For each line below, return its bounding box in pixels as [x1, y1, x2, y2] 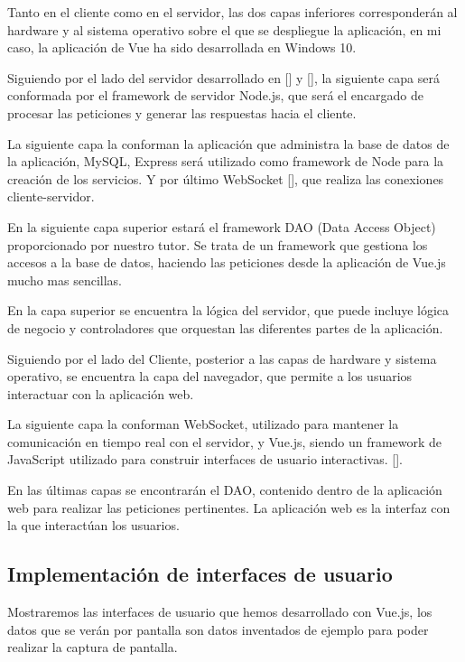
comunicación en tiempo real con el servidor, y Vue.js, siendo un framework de [7, 432, 442, 451]
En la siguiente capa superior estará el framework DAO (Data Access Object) [7, 217, 436, 236]
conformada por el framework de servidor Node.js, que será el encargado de [7, 86, 423, 105]
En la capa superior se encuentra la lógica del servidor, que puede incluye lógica [7, 301, 450, 320]
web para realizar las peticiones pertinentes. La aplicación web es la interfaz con [7, 498, 451, 517]
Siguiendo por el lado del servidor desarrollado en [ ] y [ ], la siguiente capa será [7, 68, 440, 87]
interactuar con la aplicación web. [7, 384, 194, 403]
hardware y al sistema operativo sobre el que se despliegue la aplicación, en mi [7, 20, 442, 39]
